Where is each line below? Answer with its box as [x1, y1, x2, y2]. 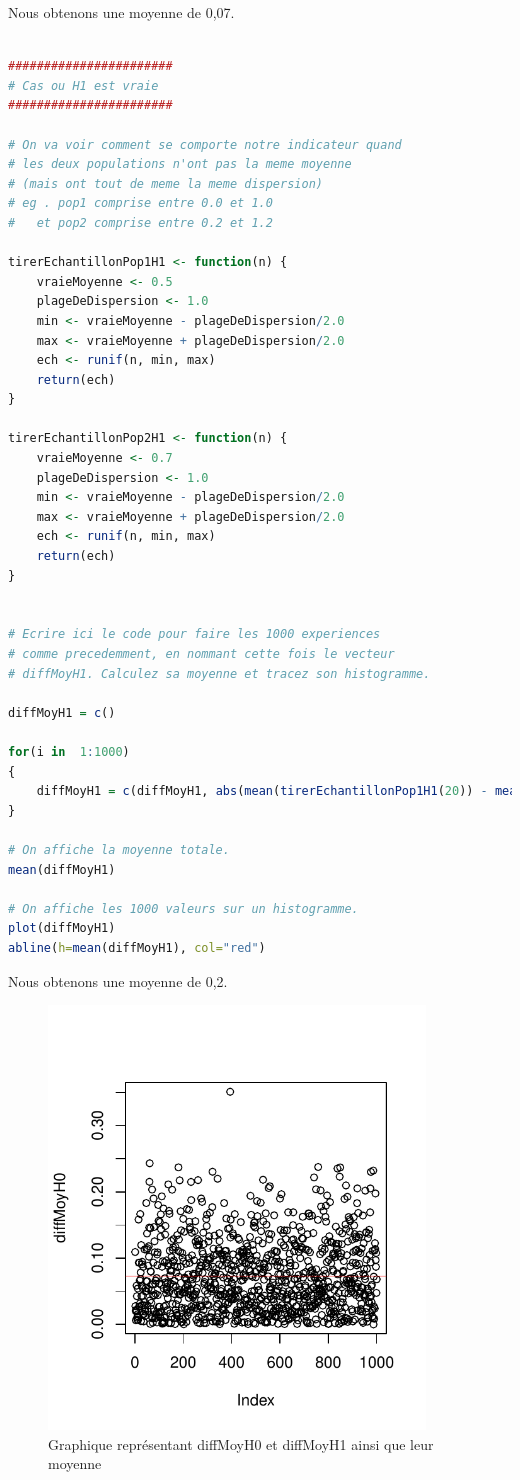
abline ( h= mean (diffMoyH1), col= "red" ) [8, 940, 266, 955]
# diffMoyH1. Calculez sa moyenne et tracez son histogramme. [8, 666, 431, 681]
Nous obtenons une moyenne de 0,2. [8, 970, 228, 991]
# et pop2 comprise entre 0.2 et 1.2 [8, 215, 273, 230]
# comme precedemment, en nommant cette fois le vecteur [8, 647, 395, 661]
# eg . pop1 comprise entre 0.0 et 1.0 [8, 196, 273, 211]
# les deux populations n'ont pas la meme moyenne [8, 157, 352, 172]
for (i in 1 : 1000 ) [8, 744, 130, 759]
